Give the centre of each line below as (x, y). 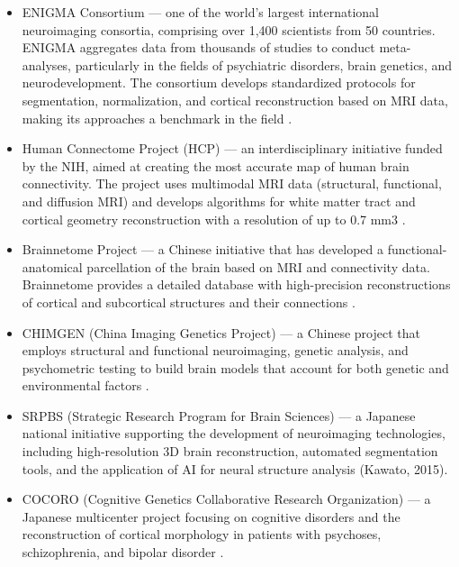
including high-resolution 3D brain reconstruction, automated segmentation (230, 451)
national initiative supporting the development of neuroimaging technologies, (234, 433)
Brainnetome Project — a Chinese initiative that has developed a (202, 249)
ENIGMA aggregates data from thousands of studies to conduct (198, 47)
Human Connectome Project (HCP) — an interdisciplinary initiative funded (232, 148)
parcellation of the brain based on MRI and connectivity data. (258, 266)
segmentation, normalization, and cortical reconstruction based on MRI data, (235, 100)
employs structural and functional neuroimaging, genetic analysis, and (215, 350)
